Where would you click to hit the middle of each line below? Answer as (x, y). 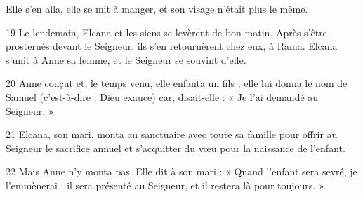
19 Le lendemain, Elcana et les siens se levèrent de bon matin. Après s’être (166, 32)
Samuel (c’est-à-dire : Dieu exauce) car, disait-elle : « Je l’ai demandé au (162, 96)
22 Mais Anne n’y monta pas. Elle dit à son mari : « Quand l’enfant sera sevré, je (181, 171)
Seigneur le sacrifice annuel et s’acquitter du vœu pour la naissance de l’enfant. (176, 148)
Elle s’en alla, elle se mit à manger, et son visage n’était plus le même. (157, 8)
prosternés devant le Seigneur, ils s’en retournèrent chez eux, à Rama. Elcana (172, 46)
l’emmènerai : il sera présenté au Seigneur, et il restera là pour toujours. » (165, 185)
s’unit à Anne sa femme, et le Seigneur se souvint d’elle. (126, 59)
